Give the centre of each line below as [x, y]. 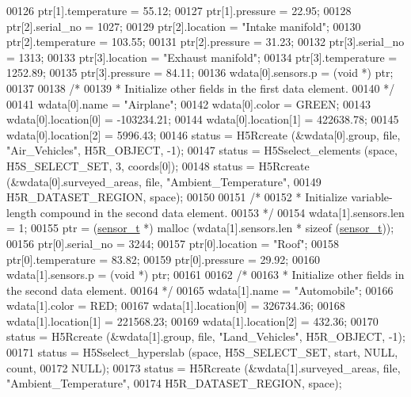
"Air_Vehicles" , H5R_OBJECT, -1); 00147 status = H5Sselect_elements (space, [202, 150]
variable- [372, 197]
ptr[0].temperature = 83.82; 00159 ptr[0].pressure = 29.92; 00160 [163, 259]
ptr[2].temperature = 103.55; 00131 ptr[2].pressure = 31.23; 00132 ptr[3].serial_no [205, 42]
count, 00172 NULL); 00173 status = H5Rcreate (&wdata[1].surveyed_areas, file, [204, 367]
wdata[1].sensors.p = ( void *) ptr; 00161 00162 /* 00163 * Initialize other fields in [205, 275]
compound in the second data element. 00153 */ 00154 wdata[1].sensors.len [222, 212]
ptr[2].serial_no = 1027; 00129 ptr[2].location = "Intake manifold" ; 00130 [184, 26]
